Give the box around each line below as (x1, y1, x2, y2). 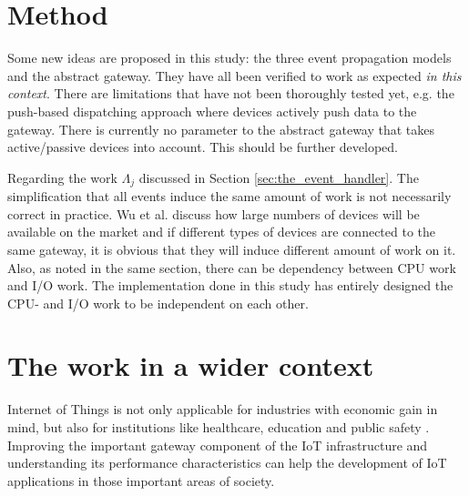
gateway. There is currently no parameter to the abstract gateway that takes (7, 119, 435, 138)
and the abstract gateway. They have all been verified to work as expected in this (7, 66, 462, 85)
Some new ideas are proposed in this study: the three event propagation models (7, 48, 452, 67)
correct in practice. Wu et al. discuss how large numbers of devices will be (7, 204, 420, 223)
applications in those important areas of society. (7, 471, 275, 490)
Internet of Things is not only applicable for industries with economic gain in (7, 400, 438, 419)
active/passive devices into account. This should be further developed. (7, 137, 399, 157)
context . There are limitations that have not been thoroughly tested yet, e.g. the (7, 84, 454, 103)
